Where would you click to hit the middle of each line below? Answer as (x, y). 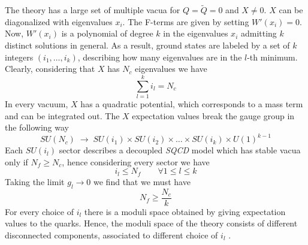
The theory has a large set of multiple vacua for (93, 10)
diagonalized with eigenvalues (59, 21)
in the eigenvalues (196, 33)
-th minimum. (272, 57)
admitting (259, 33)
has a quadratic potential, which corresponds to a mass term (192, 103)
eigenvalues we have (171, 69)
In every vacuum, (37, 103)
